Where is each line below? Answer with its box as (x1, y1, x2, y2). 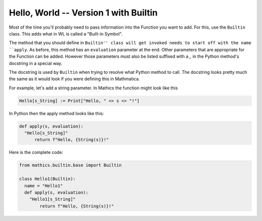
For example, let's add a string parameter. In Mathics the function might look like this (9, 85, 178, 91)
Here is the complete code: (9, 150, 63, 155)
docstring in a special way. (9, 60, 63, 66)
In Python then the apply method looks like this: (9, 110, 104, 116)
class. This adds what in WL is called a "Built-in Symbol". (9, 31, 123, 36)
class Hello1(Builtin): (19, 176, 76, 182)
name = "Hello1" (24, 183, 63, 188)
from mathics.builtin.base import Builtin (19, 163, 122, 168)
